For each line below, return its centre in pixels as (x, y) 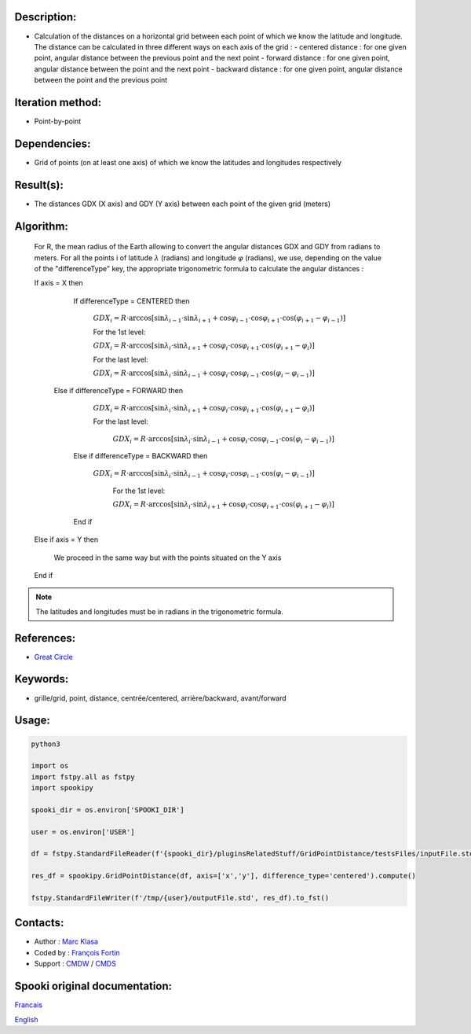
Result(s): (39, 185)
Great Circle (54, 657)
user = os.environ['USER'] (83, 832)
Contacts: (39, 923)
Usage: (33, 721)
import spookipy (62, 788)
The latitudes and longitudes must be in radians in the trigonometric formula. (160, 611)
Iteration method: (58, 102)
